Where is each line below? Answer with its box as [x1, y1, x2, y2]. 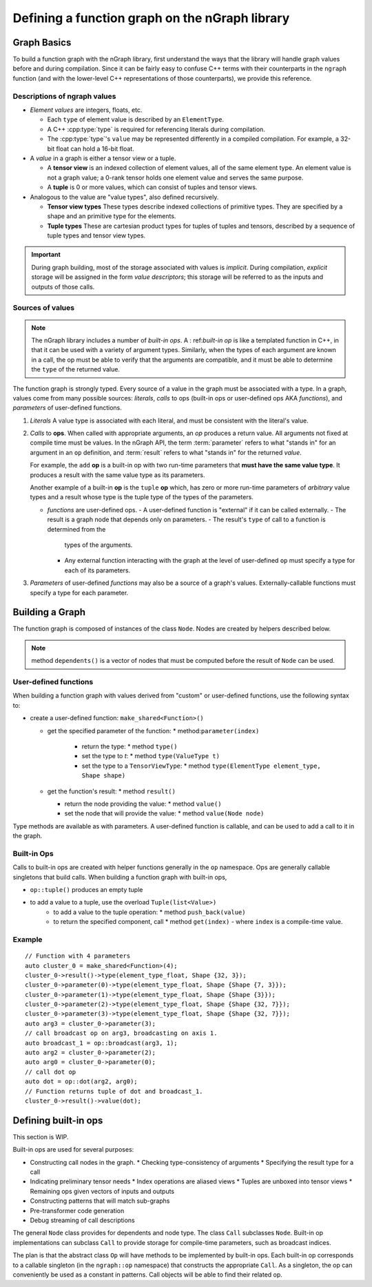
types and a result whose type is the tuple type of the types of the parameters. [30, 493, 254, 501]
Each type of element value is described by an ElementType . [47, 115, 224, 124]
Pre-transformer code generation [30, 1206, 125, 1215]
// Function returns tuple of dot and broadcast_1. [25, 1087, 203, 1095]
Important [31, 251, 61, 259]
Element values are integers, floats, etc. [30, 106, 143, 114]
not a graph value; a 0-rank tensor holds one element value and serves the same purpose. [47, 173, 304, 182]
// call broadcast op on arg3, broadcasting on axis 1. [25, 1029, 218, 1037]
